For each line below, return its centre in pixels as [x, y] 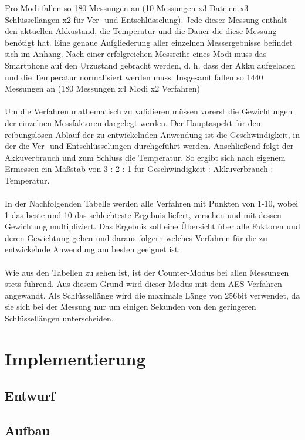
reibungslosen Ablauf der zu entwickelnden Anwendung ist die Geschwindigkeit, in [152, 134]
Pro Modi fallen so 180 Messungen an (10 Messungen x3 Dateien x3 [127, 8]
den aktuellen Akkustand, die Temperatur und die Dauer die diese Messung [141, 31]
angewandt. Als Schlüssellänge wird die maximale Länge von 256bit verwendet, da [152, 295]
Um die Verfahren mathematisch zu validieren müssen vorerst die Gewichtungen [149, 111]
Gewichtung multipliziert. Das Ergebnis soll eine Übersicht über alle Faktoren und [152, 226]
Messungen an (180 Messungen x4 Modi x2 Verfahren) [102, 88]
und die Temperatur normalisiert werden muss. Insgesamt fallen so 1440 [134, 77]
